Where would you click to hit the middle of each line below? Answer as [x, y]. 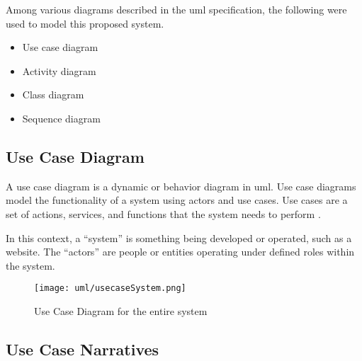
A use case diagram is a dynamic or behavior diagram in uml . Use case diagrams [181, 186]
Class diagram [53, 94]
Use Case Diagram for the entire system [121, 310]
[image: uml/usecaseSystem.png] [110, 288]
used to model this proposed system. [85, 23]
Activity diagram [59, 70]
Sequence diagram [61, 118]
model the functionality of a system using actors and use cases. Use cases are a [177, 200]
